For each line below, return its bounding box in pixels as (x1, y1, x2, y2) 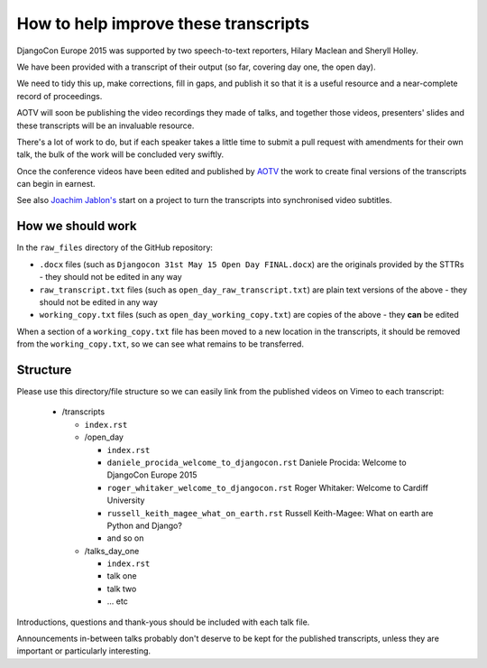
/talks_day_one (84, 545, 140, 556)
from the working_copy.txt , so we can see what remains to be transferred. (16, 339, 304, 349)
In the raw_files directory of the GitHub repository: (16, 242, 214, 253)
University (106, 495, 145, 506)
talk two (106, 583, 137, 594)
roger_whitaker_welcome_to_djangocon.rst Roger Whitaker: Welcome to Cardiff (106, 482, 428, 493)
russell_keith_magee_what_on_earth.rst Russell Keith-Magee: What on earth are (106, 507, 434, 518)
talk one (106, 571, 137, 581)
